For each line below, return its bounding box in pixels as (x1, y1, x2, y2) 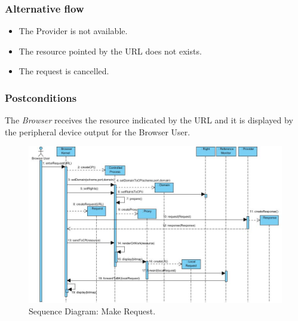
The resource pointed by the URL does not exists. (19, 44, 202, 57)
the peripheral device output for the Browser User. (5, 125, 191, 138)
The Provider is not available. (19, 25, 128, 37)
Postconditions (5, 90, 77, 105)
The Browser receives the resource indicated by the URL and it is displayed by (5, 114, 293, 126)
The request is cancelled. (19, 65, 109, 77)
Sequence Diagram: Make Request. (29, 305, 156, 317)
